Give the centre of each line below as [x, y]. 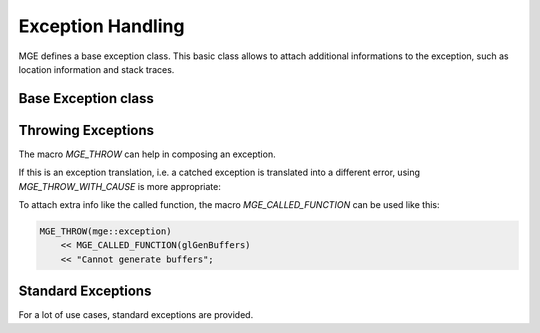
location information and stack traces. [96, 69]
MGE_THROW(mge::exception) [105, 231]
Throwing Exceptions [86, 130]
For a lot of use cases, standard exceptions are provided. [136, 315]
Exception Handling [101, 26]
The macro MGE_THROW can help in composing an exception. [147, 154]
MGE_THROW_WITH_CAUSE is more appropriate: [120, 186]
